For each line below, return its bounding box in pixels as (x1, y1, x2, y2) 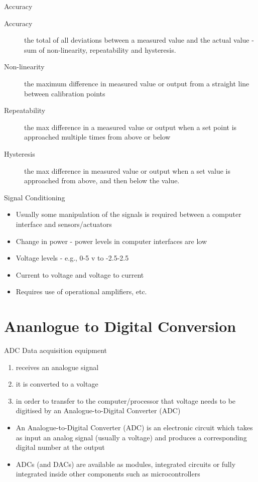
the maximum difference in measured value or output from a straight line (24, 78, 249, 88)
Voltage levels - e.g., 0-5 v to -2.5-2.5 (16, 253, 129, 263)
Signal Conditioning (4, 192, 65, 202)
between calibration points (24, 88, 105, 98)
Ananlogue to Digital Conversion (4, 316, 236, 336)
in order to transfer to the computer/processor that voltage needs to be (16, 395, 236, 406)
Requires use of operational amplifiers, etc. (16, 286, 147, 297)
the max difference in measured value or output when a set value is (24, 165, 230, 176)
